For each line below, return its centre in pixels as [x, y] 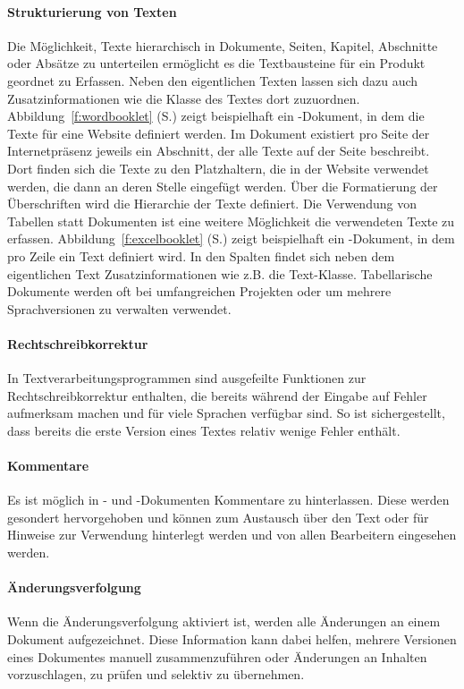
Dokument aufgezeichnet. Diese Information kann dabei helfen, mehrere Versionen [232, 639]
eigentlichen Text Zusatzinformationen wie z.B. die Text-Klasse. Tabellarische [220, 273]
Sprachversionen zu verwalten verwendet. [119, 308]
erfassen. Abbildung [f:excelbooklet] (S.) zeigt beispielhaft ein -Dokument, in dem [231, 238]
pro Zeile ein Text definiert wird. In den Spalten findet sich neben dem [201, 255]
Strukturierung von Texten [92, 11]
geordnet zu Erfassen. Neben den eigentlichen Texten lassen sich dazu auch [213, 80]
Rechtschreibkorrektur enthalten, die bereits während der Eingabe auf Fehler [217, 395]
